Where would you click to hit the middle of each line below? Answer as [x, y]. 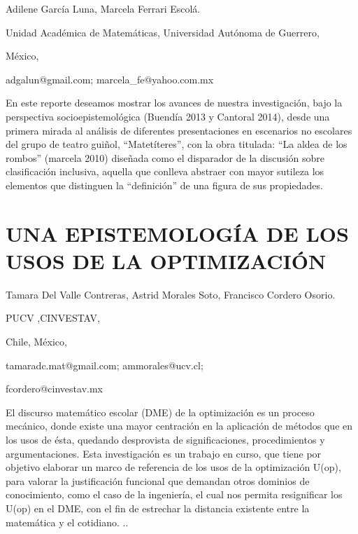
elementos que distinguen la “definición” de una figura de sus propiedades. [164, 185]
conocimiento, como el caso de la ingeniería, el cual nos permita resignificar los [174, 494]
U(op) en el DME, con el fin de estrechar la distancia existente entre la [158, 508]
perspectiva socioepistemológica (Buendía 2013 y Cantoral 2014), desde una [168, 116]
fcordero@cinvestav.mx [54, 389]
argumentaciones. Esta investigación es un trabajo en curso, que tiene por [164, 453]
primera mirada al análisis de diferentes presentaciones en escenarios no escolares [179, 130]
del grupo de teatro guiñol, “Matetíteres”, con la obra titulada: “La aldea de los [177, 144]
